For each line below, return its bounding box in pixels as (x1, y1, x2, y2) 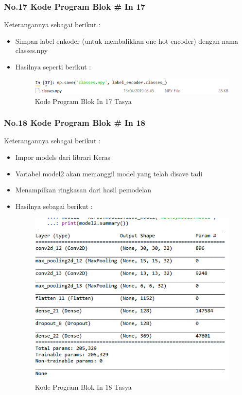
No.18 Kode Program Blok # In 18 (4, 117, 145, 129)
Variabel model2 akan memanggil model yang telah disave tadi (15, 168, 203, 178)
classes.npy (15, 45, 48, 55)
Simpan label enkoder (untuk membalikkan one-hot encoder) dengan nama (15, 35, 239, 46)
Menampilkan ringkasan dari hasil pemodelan (15, 185, 151, 195)
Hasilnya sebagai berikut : (15, 201, 93, 211)
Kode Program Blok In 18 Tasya (35, 382, 132, 392)
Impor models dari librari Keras (15, 152, 110, 162)
